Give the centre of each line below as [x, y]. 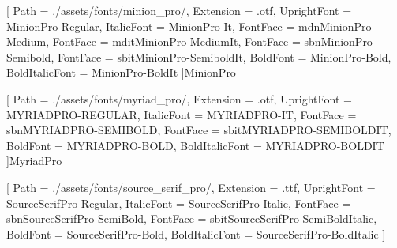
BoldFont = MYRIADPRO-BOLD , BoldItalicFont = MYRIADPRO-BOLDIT [195, 145]
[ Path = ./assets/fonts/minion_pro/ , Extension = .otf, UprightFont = [179, 10]
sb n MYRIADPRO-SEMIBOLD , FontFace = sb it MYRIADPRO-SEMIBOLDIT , [199, 130]
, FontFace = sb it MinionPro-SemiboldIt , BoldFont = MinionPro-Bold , [221, 56]
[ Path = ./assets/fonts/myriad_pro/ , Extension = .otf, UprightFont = [179, 98]
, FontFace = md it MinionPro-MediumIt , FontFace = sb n [184, 41]
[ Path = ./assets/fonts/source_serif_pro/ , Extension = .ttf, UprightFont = [191, 187]
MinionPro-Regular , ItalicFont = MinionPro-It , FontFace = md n [163, 26]
